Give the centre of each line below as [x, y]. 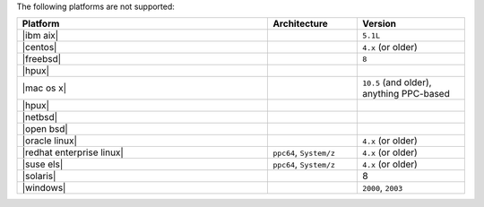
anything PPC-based [406, 94]
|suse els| [43, 164]
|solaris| [39, 177]
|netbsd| [40, 117]
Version [379, 24]
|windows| [44, 188]
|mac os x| [44, 88]
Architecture [301, 24]
